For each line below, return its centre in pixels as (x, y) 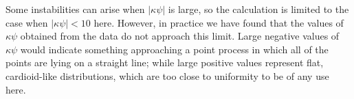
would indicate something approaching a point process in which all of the (174, 49)
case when (27, 22)
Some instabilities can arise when (75, 9)
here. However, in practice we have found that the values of (219, 22)
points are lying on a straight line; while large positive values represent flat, (165, 62)
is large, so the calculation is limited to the (258, 9)
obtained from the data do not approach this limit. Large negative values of (180, 36)
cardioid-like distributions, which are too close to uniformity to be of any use (167, 75)
